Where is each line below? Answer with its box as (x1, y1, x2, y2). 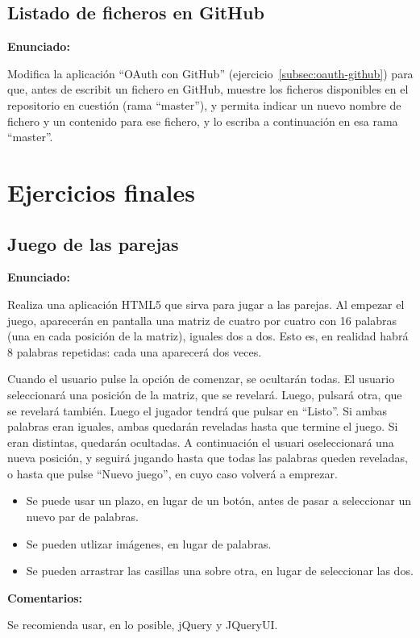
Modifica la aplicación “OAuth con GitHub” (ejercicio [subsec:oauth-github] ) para (7, 65, 414, 81)
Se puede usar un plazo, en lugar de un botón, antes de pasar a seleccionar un (26, 492, 412, 509)
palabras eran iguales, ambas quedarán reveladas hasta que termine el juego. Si (7, 418, 398, 435)
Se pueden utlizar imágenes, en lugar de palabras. (26, 535, 272, 552)
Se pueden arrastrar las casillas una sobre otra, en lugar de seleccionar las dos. (26, 562, 414, 579)
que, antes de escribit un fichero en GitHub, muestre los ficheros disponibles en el (7, 81, 409, 98)
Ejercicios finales (7, 175, 195, 208)
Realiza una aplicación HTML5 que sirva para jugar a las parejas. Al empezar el (7, 295, 405, 312)
